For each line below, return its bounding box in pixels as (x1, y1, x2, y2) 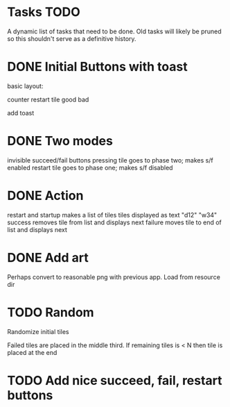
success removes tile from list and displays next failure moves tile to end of (7, 218, 222, 226)
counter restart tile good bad (7, 95, 89, 103)
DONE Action (7, 188, 84, 203)
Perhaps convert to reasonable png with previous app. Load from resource (7, 272, 220, 281)
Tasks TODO (7, 4, 81, 20)
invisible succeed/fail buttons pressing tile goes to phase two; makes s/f (7, 156, 213, 164)
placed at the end (7, 348, 57, 356)
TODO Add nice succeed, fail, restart (7, 372, 223, 388)
